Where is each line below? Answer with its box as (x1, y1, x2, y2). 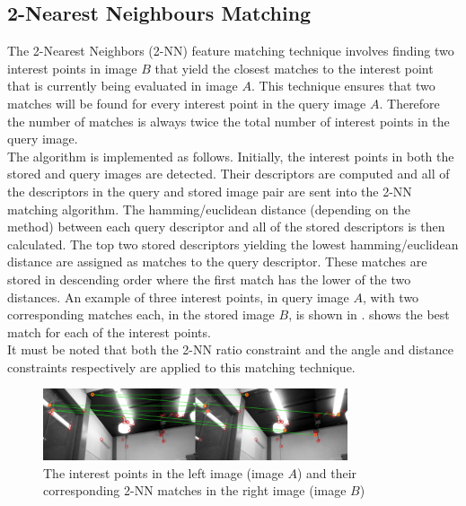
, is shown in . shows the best (288, 305, 450, 324)
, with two (362, 287, 419, 306)
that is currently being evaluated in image (7, 76, 238, 95)
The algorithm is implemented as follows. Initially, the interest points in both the (7, 146, 454, 165)
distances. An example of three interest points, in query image (7, 287, 349, 306)
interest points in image (7, 58, 137, 77)
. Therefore (379, 93, 440, 112)
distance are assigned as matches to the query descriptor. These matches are (7, 252, 427, 271)
